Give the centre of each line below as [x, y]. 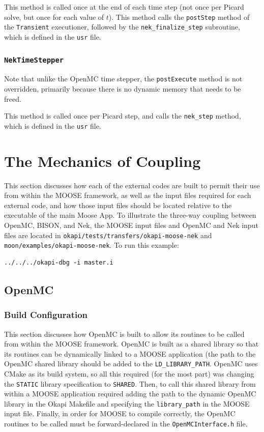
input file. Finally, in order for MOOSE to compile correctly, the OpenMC [120, 413]
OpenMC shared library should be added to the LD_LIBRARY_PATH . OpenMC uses [131, 364]
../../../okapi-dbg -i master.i [59, 262]
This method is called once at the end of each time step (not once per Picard [124, 7]
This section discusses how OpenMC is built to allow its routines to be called [124, 334]
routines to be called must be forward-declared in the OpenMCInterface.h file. [126, 424]
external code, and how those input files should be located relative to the [118, 205]
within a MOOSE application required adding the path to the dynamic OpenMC [130, 394]
